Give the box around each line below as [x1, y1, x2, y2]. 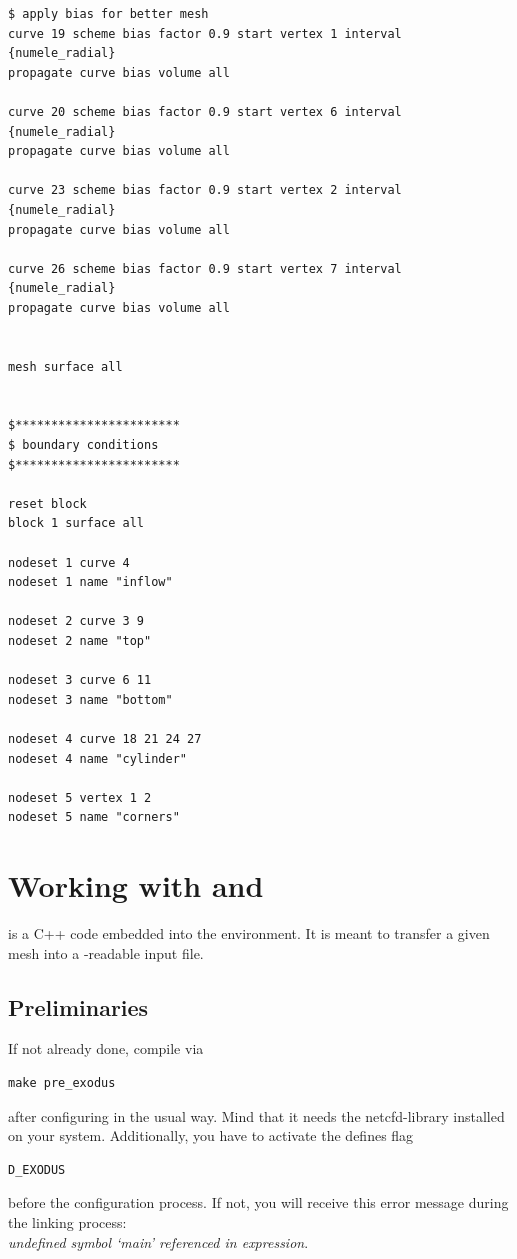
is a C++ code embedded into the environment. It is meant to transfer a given [8, 923, 490, 944]
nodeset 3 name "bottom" [8, 692, 173, 707]
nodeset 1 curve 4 [8, 555, 130, 570]
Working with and [8, 865, 264, 906]
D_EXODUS [8, 1162, 66, 1177]
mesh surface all [8, 359, 123, 374]
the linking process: [8, 1212, 127, 1233]
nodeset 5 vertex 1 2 [8, 790, 152, 805]
